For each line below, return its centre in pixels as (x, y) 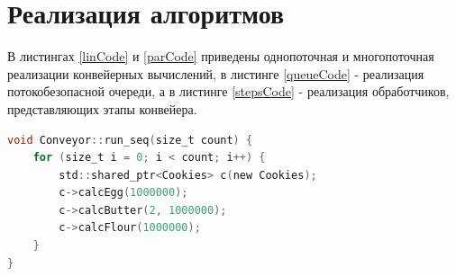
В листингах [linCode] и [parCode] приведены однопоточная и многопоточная (221, 56)
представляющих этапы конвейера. (102, 108)
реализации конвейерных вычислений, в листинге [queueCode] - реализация (216, 73)
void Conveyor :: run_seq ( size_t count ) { (130, 140)
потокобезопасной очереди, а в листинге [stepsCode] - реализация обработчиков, (228, 91)
